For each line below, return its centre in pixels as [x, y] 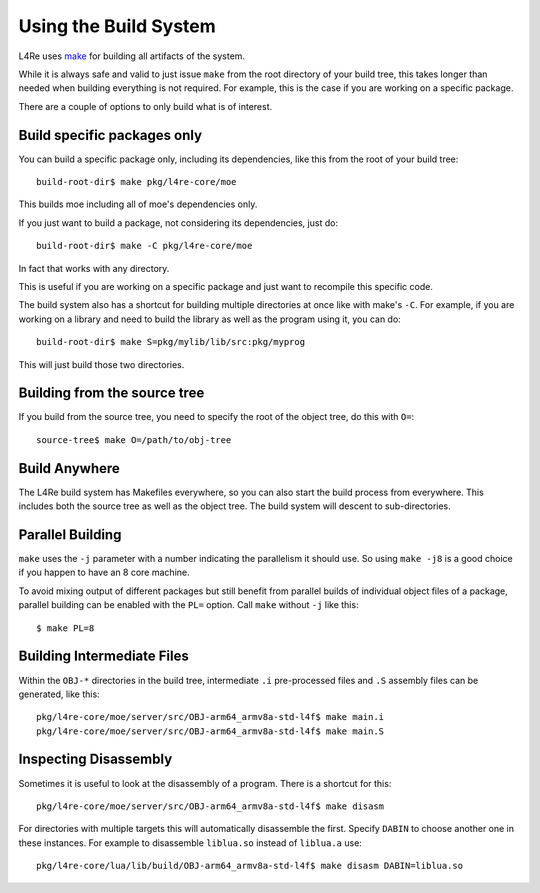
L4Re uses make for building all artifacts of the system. [131, 56]
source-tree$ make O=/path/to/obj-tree [134, 439]
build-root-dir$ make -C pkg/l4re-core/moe [144, 246]
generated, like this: [59, 694]
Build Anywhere [69, 468]
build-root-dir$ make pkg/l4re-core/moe [136, 182]
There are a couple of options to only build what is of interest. [145, 106]
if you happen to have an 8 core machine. [104, 572]
